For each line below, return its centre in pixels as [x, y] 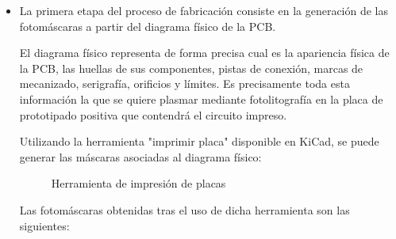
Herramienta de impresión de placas [138, 183]
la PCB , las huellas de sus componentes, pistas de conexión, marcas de [191, 68]
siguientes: [44, 225]
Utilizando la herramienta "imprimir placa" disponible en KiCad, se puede [199, 141]
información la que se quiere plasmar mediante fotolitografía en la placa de [201, 99]
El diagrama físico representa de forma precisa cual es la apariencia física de [204, 53]
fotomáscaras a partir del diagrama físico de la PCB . [148, 26]
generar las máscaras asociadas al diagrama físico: [140, 156]
